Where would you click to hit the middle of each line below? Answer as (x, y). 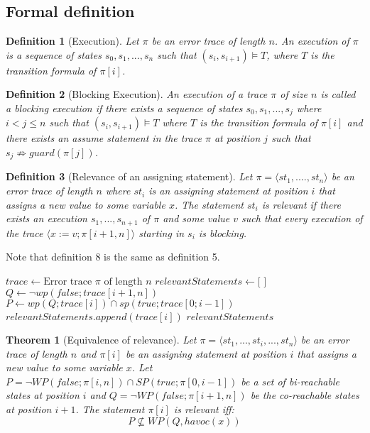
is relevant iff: (204, 409)
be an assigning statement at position (206, 353)
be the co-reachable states (305, 395)
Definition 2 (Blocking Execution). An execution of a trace (137, 94)
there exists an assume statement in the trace (104, 138)
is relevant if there (301, 204)
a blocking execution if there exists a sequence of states (124, 108)
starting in (162, 232)
